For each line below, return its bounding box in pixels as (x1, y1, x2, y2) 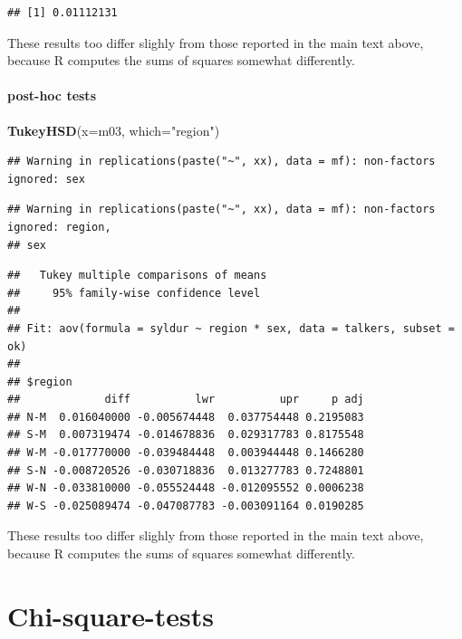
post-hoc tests (7, 86, 96, 105)
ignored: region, (7, 220, 111, 234)
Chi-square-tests (7, 596, 215, 634)
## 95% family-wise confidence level (7, 286, 261, 300)
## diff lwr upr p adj (7, 393, 364, 406)
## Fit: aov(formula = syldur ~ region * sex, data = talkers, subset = (7, 321, 455, 335)
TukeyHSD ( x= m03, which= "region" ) (7, 120, 220, 139)
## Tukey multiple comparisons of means (7, 269, 267, 282)
